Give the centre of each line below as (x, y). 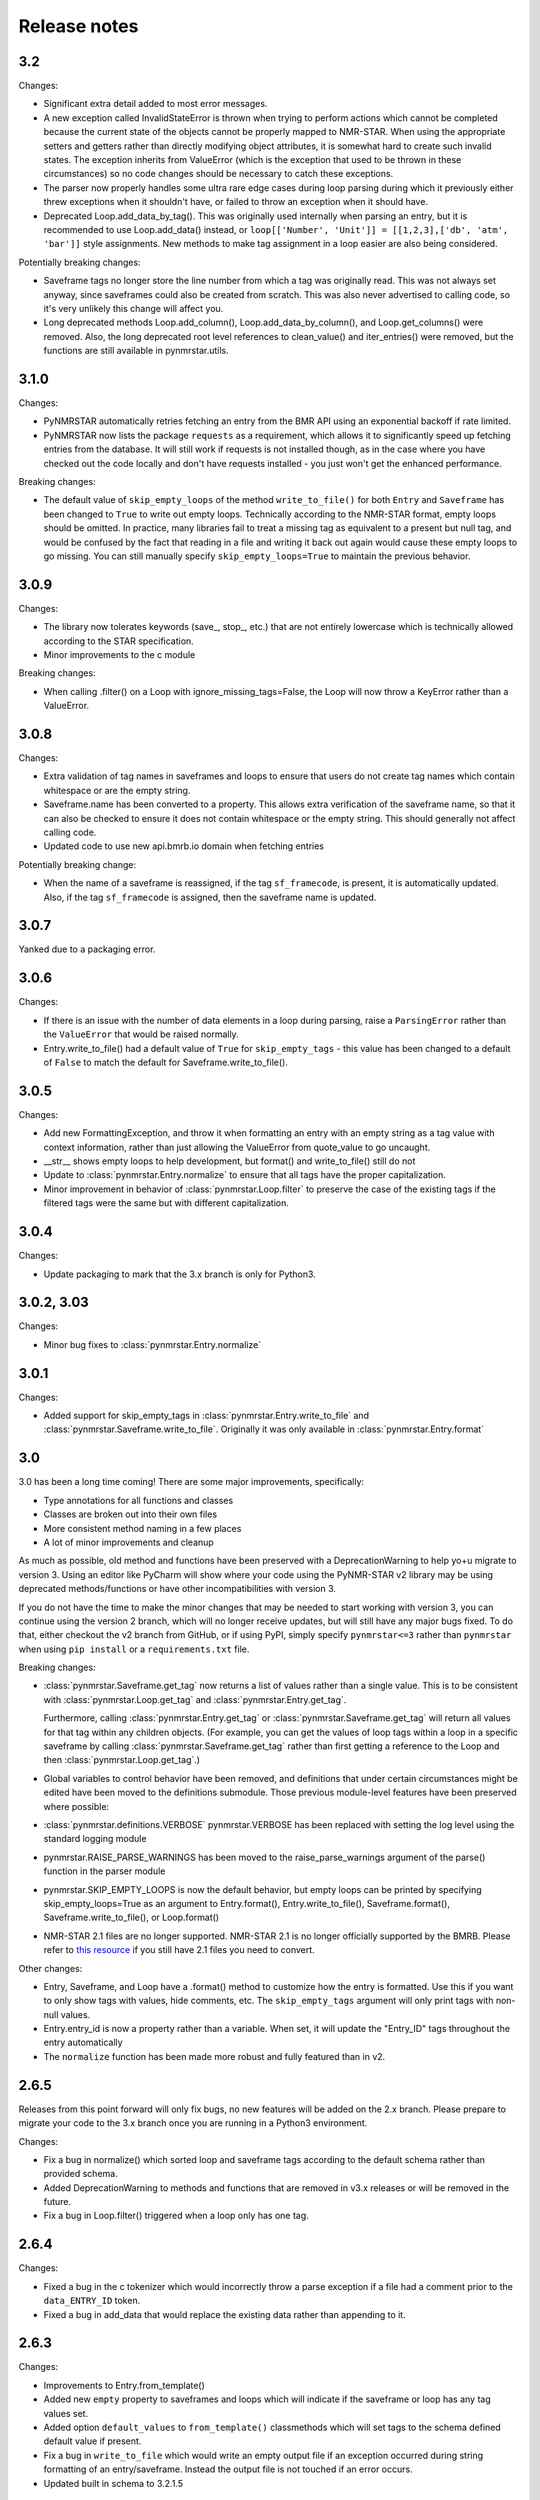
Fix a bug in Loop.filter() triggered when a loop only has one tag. (176, 2216)
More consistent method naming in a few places (142, 1528)
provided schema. (81, 2174)
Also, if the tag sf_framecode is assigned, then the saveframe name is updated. (210, 897)
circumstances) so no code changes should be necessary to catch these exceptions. (218, 174)
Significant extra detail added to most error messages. (155, 104)
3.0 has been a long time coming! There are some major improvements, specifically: (191, 1482)
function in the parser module (104, 1871)
